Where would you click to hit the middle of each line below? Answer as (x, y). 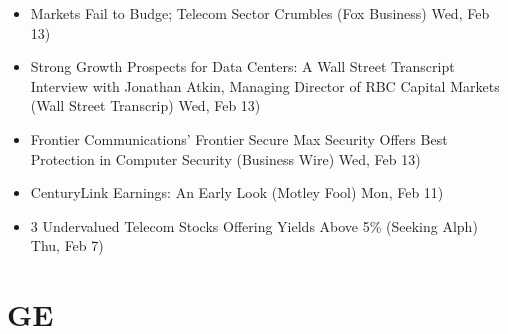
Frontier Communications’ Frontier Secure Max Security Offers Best (239, 138)
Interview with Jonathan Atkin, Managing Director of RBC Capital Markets (265, 85)
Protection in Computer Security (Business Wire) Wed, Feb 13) (225, 158)
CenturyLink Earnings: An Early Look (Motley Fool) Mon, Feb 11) (237, 192)
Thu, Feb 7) (67, 245)
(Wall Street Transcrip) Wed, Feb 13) (145, 105)
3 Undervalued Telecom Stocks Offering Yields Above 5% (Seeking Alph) (254, 225)
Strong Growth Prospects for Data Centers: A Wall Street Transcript (242, 66)
